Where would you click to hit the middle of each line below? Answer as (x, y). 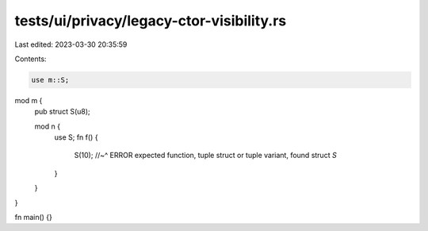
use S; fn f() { (76, 137)
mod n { (48, 126)
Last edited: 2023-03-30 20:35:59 (71, 44)
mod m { (29, 100)
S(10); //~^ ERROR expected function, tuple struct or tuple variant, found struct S (205, 156)
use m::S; (50, 80)
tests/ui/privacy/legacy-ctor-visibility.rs (151, 21)
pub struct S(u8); (62, 112)
